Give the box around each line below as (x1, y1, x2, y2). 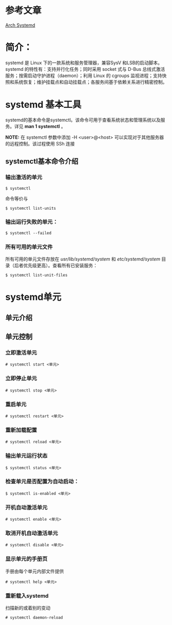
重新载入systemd (5, 592, 49, 599)
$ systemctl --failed (5, 230, 52, 235)
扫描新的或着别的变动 (5, 605, 50, 611)
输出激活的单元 (5, 174, 43, 181)
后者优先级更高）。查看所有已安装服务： (14, 263, 98, 269)
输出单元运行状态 (5, 452, 48, 459)
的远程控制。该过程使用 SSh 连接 (5, 140, 75, 146)
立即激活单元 (5, 349, 37, 356)
